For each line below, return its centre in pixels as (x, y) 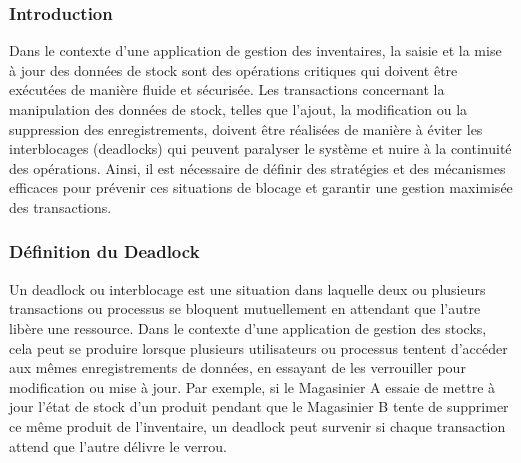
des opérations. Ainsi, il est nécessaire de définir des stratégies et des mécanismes (257, 167)
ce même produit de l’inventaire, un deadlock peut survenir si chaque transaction (257, 425)
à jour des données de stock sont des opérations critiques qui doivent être (233, 69)
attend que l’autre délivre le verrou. (118, 445)
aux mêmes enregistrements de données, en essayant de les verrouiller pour (237, 367)
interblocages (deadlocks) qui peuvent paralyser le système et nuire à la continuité (260, 148)
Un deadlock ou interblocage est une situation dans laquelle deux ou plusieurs (247, 288)
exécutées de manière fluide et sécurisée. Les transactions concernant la (227, 89)
